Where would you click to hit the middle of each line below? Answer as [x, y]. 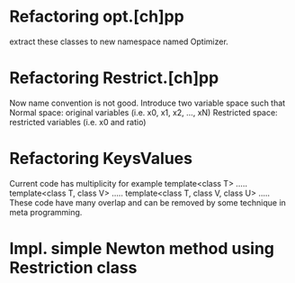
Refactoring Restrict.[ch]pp [114, 78]
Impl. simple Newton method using [142, 249]
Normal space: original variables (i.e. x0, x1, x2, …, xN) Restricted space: [143, 112]
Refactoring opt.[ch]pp [97, 17]
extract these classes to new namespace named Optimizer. [119, 41]
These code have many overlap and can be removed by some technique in [147, 202]
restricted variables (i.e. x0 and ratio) [78, 122]
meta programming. [46, 212]
